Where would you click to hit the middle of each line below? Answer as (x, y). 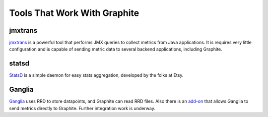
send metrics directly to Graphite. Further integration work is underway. (82, 108)
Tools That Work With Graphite (74, 13)
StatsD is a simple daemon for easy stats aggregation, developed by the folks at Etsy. (96, 75)
